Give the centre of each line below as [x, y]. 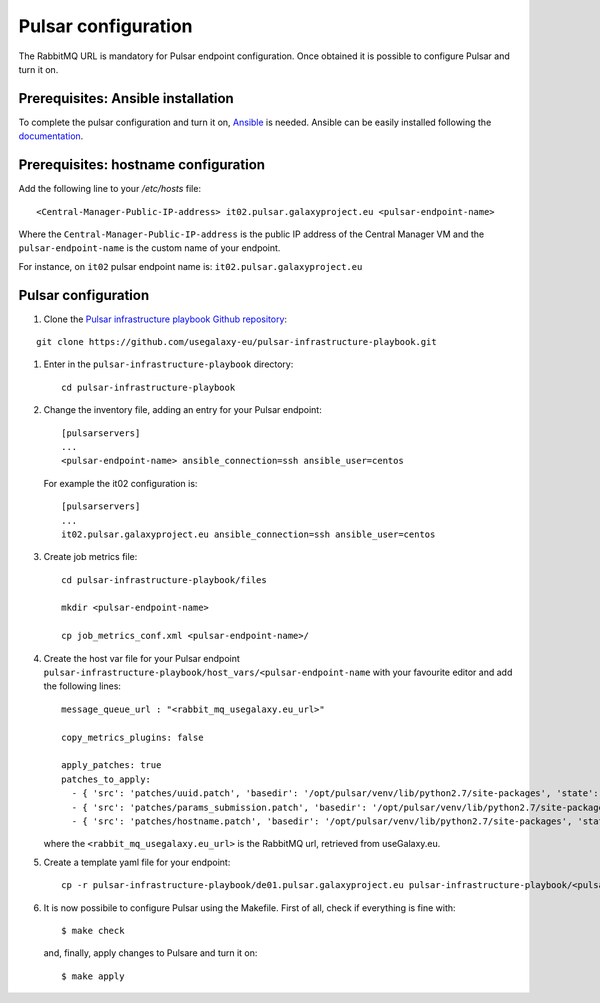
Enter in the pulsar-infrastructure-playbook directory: [168, 364]
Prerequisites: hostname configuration [141, 165]
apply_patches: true [111, 765]
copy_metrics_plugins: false [132, 737]
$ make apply [93, 976]
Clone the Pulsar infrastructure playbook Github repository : [165, 319]
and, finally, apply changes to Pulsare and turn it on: [150, 953]
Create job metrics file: [90, 557]
